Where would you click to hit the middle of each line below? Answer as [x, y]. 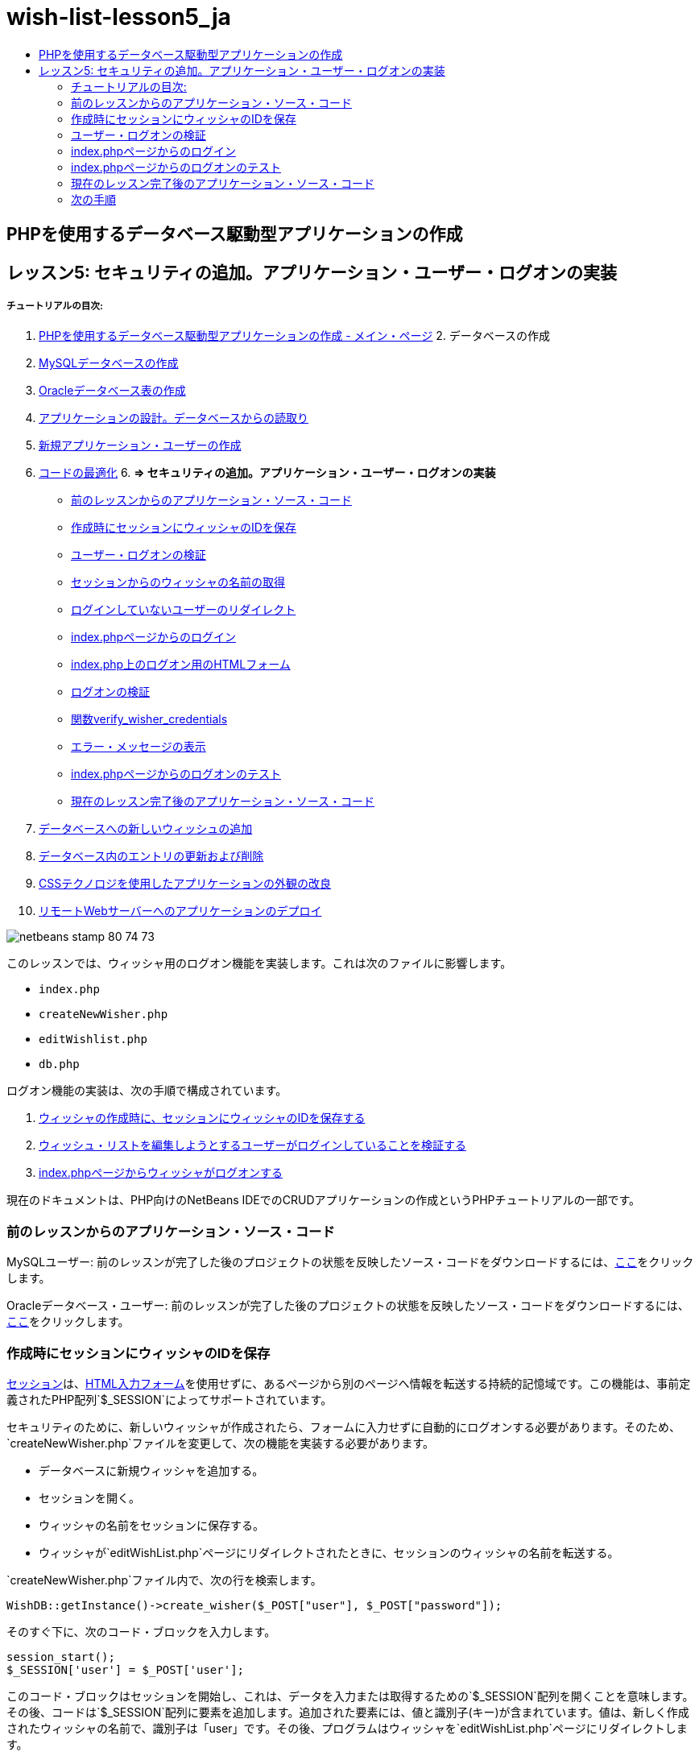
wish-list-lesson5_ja [119, 17]
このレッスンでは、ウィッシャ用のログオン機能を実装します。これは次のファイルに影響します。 [259, 963]
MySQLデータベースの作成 [109, 363]
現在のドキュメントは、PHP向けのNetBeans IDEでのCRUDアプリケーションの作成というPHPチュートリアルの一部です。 [323, 1200]
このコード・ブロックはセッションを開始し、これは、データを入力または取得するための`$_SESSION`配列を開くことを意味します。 [350, 1696]
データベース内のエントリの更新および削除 [151, 856]
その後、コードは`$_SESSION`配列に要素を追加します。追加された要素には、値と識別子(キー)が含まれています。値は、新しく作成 [348, 1712]
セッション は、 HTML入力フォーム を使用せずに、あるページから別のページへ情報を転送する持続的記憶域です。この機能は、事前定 [349, 1383]
